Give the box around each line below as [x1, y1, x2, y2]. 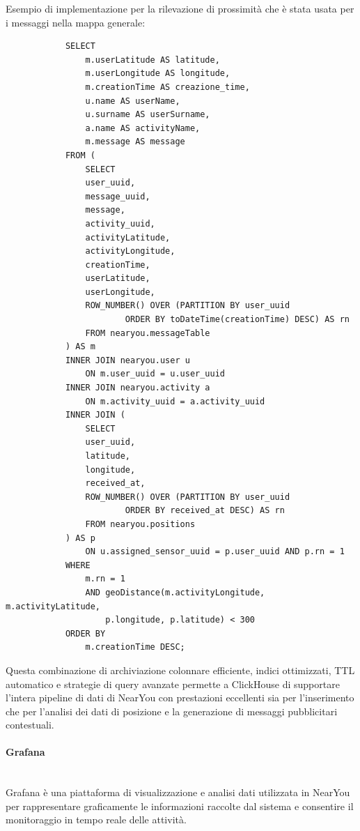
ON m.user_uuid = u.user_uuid [85, 369, 225, 379]
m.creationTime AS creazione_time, [85, 82, 250, 92]
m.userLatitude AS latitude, [85, 54, 220, 65]
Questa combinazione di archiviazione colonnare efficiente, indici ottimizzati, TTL [6, 662, 355, 677]
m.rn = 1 [85, 574, 125, 584]
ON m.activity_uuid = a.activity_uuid [85, 396, 265, 406]
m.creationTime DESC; [85, 642, 185, 653]
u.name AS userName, [85, 96, 180, 106]
